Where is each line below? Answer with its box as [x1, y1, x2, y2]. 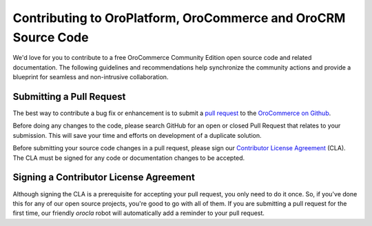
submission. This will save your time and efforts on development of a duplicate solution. [12, 131, 262, 139]
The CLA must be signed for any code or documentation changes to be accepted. [12, 154, 245, 162]
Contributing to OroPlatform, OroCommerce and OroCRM [12, 10, 346, 25]
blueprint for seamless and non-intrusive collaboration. [12, 73, 169, 81]
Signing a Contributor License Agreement [12, 172, 196, 183]
